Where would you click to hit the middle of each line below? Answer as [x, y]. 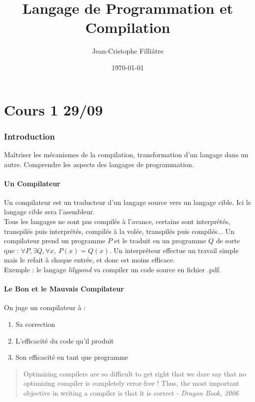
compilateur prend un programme [55, 241]
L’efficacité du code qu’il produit [65, 340]
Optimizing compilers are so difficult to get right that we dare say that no [135, 373]
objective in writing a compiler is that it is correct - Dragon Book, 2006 [131, 393]
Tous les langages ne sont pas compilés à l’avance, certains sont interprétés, [117, 221]
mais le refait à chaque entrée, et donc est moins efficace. [89, 260]
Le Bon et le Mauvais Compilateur [64, 289]
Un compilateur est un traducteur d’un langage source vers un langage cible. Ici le [127, 202]
